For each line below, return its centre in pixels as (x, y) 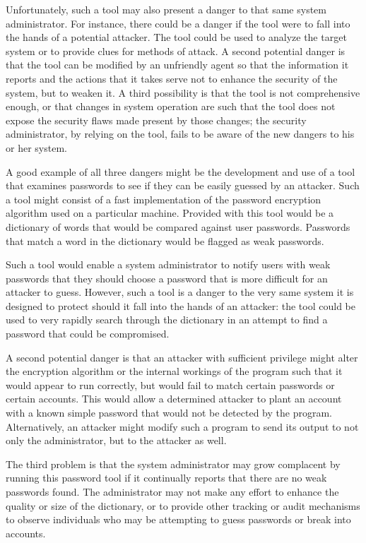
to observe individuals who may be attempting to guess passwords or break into (178, 519)
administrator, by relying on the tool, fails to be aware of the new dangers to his (180, 134)
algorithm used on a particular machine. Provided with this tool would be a (170, 213)
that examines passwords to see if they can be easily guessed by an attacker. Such (183, 185)
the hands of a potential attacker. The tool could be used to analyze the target (176, 37)
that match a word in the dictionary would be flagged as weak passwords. (165, 240)
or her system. (36, 147)
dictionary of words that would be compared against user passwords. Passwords (178, 226)
